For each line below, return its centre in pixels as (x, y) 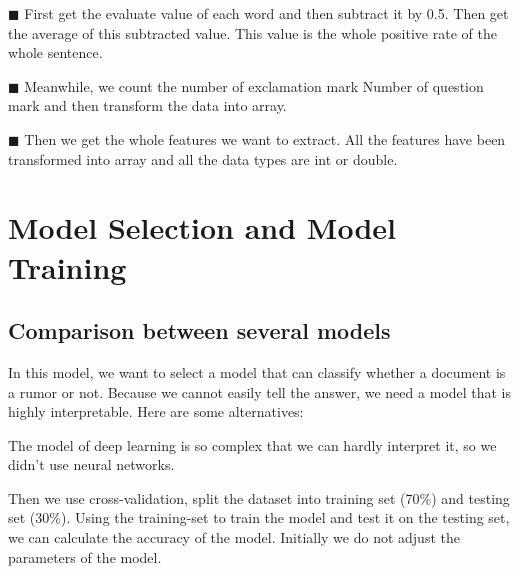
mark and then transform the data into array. (147, 105)
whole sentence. (55, 52)
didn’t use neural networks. (91, 464)
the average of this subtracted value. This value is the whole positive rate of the (252, 32)
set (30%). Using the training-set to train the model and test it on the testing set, (259, 517)
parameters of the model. (85, 556)
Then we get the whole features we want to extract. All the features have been (265, 138)
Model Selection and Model (202, 227)
